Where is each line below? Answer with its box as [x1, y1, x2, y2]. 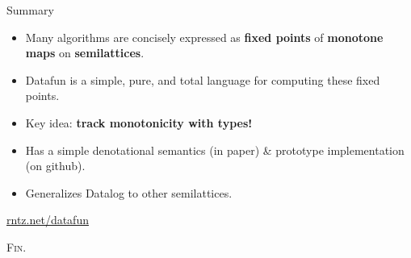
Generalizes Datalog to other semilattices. [25, 184, 233, 201]
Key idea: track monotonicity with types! [25, 114, 253, 131]
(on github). [25, 157, 86, 174]
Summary [6, 2, 54, 18]
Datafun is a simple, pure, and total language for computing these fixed [25, 71, 380, 88]
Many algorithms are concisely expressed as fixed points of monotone [25, 28, 384, 45]
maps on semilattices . [25, 44, 145, 61]
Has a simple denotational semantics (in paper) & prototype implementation [25, 141, 405, 158]
